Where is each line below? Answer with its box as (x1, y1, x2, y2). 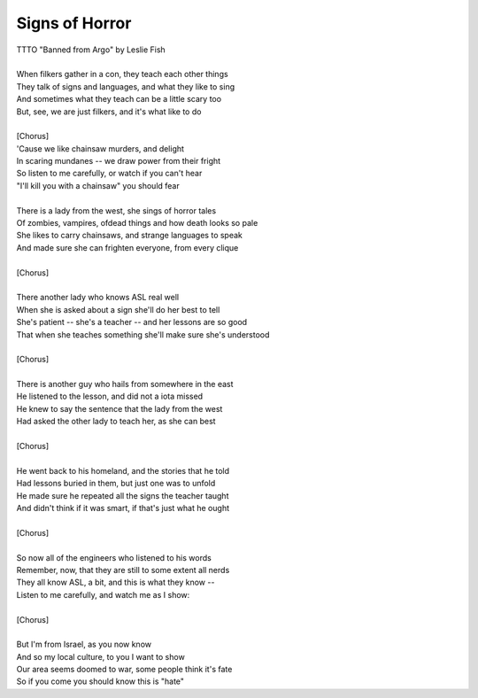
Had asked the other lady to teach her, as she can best (16, 416, 216, 427)
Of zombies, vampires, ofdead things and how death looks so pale (16, 218, 258, 229)
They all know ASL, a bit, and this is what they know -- (16, 577, 215, 588)
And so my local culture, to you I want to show (16, 651, 185, 662)
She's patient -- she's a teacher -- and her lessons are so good (16, 317, 248, 328)
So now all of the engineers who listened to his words (16, 552, 212, 562)
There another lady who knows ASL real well (16, 292, 180, 303)
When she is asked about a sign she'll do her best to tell (16, 304, 220, 314)
